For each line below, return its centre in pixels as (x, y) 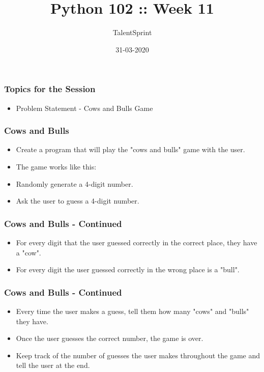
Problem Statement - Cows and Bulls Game (84, 108)
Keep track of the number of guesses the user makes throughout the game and (138, 355)
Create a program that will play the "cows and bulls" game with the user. (130, 149)
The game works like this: (56, 167)
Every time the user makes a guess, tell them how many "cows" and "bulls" (133, 311)
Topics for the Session (50, 89)
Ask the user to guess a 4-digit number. (78, 201)
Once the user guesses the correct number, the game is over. (110, 338)
